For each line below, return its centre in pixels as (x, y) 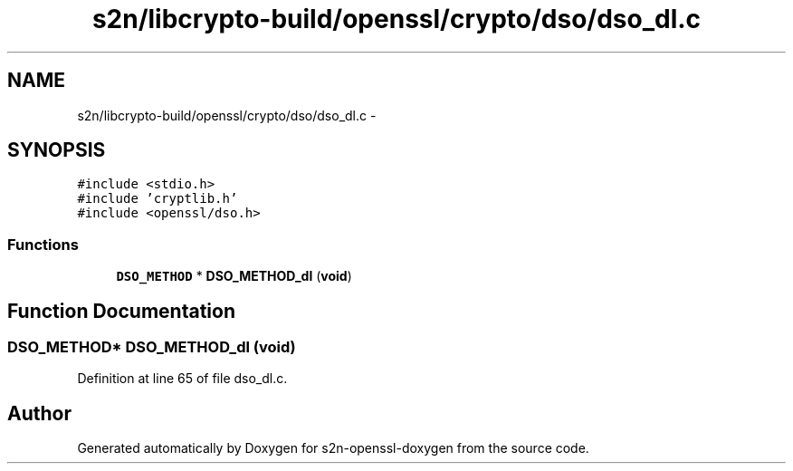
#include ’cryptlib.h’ (158, 199)
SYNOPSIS (57, 150)
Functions (43, 244)
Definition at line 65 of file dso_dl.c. (182, 379)
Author (39, 413)
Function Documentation (121, 311)
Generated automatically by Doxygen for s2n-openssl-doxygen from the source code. (333, 448)
